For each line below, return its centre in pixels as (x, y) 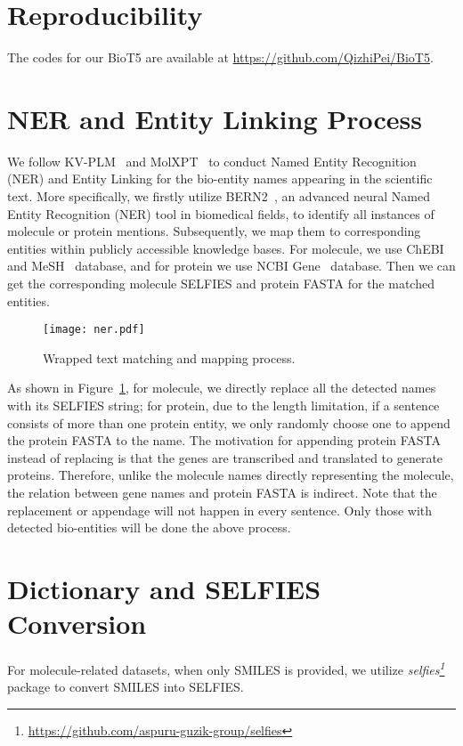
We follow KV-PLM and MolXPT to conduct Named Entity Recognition (212, 161)
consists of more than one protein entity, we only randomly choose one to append (229, 422)
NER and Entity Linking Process (215, 118)
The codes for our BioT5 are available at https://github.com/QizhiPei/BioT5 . (220, 57)
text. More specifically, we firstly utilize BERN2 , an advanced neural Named (219, 196)
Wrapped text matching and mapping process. (169, 357)
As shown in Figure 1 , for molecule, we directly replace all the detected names (222, 388)
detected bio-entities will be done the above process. (149, 527)
